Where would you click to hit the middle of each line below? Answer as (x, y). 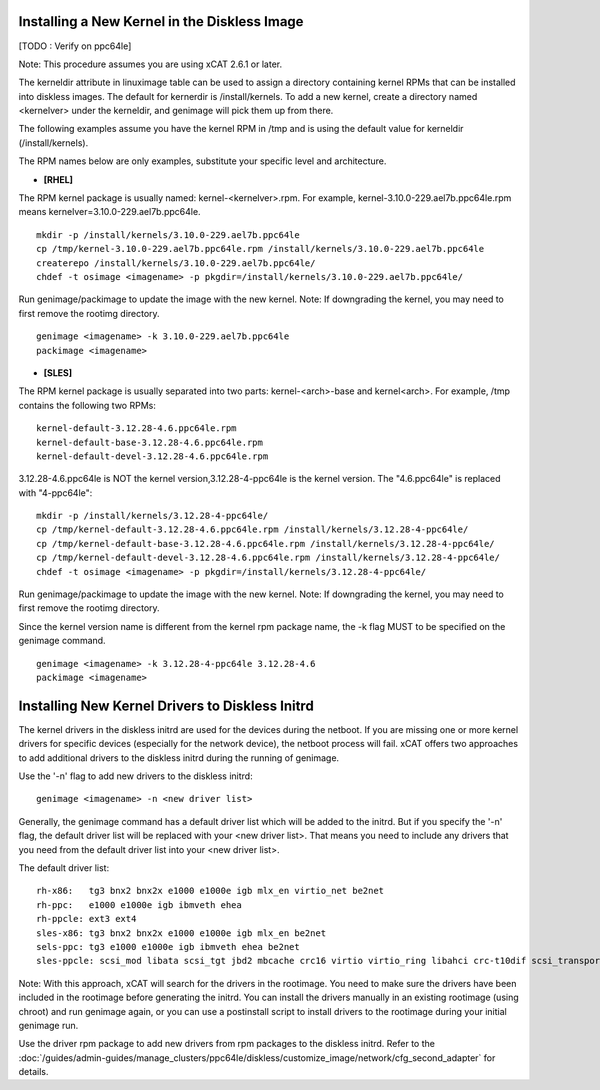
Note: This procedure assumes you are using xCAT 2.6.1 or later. (150, 64)
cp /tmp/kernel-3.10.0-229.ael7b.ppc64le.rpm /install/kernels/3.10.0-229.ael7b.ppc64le (260, 249)
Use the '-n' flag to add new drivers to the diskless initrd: (136, 776)
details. (33, 1072)
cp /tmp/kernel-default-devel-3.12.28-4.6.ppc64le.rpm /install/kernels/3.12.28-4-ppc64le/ (268, 558)
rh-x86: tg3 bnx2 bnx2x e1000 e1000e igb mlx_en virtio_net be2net (210, 891)
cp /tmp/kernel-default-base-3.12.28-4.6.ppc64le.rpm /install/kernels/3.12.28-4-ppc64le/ (265, 543)
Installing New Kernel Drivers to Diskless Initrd (166, 705)
